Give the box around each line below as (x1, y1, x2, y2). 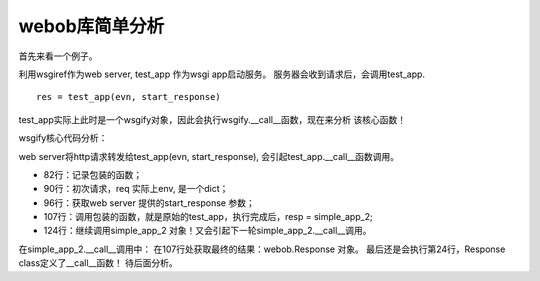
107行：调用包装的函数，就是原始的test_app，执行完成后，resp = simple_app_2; (43, 211, 374, 223)
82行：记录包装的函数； (43, 168, 143, 180)
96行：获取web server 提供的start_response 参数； (43, 196, 255, 209)
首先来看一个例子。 (18, 50, 98, 62)
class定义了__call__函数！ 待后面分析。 (18, 257, 179, 269)
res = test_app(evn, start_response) (36, 91, 222, 103)
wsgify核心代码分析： (18, 132, 108, 144)
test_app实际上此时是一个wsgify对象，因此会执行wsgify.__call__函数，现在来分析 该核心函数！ (18, 113, 407, 125)
